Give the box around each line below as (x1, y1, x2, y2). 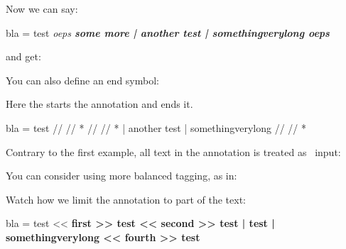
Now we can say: (6, 1, 78, 16)
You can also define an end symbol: (6, 72, 159, 87)
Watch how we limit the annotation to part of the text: (6, 192, 246, 206)
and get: (6, 49, 41, 64)
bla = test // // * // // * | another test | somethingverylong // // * (6, 120, 306, 135)
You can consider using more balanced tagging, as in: (6, 168, 237, 183)
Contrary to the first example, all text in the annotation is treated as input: (6, 144, 341, 159)
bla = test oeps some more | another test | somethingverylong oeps (6, 25, 330, 40)
